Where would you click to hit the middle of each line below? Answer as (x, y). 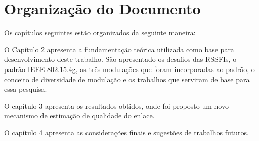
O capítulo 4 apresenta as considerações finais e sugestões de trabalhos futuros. (126, 132)
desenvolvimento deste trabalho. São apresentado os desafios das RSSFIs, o (120, 59)
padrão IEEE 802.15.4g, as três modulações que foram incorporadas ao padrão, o (129, 69)
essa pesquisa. (26, 89)
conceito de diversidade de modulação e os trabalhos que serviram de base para (127, 79)
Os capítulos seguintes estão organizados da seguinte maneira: (100, 32)
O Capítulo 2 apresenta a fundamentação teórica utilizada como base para (119, 49)
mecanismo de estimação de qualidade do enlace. (79, 116)
